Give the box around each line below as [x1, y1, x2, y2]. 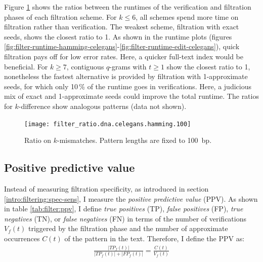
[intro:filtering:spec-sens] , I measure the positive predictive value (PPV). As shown [4, 193, 258, 204]
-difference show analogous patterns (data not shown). [18, 100, 187, 111]
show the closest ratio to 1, [166, 61, 250, 71]
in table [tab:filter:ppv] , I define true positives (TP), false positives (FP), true [4, 203, 243, 214]
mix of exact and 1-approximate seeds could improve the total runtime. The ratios [4, 91, 259, 101]
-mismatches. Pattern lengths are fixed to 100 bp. [57, 135, 212, 145]
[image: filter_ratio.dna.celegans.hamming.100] [24, 120, 191, 128]
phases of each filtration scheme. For [4, 11, 117, 22]
